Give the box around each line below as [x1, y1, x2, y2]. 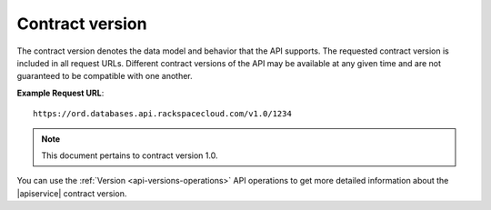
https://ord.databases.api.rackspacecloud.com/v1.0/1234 [33, 109, 293, 119]
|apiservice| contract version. [16, 187, 127, 199]
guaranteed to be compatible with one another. [16, 71, 193, 82]
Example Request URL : [16, 87, 105, 98]
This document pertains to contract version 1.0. [41, 150, 218, 161]
